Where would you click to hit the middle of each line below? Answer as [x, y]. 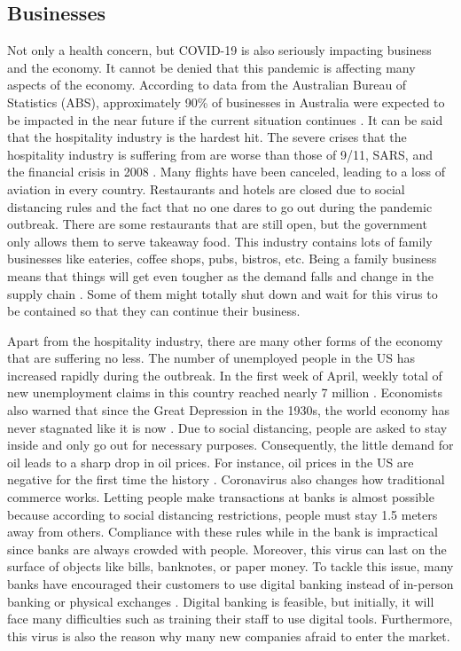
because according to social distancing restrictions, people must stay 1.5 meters [223, 514]
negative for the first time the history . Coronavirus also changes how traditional [226, 479]
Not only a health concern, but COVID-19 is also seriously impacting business [219, 50]
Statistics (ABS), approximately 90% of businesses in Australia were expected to [226, 102]
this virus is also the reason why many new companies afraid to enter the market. [229, 635]
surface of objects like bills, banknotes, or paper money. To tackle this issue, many [230, 566]
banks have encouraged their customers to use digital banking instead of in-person [230, 584]
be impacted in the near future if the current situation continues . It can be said [225, 119]
